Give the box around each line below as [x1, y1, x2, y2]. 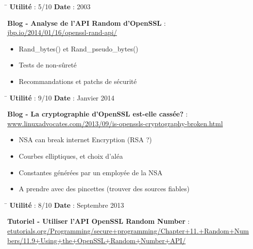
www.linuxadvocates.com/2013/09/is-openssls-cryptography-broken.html [7, 118, 223, 128]
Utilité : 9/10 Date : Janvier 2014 [9, 92, 115, 102]
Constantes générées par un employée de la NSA [18, 167, 163, 177]
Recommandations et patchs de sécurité [18, 76, 137, 86]
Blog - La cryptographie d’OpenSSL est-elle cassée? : [7, 109, 188, 119]
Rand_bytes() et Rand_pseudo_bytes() [18, 43, 138, 53]
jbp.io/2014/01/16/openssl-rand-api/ [7, 27, 117, 37]
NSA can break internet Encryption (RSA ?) [18, 134, 152, 145]
